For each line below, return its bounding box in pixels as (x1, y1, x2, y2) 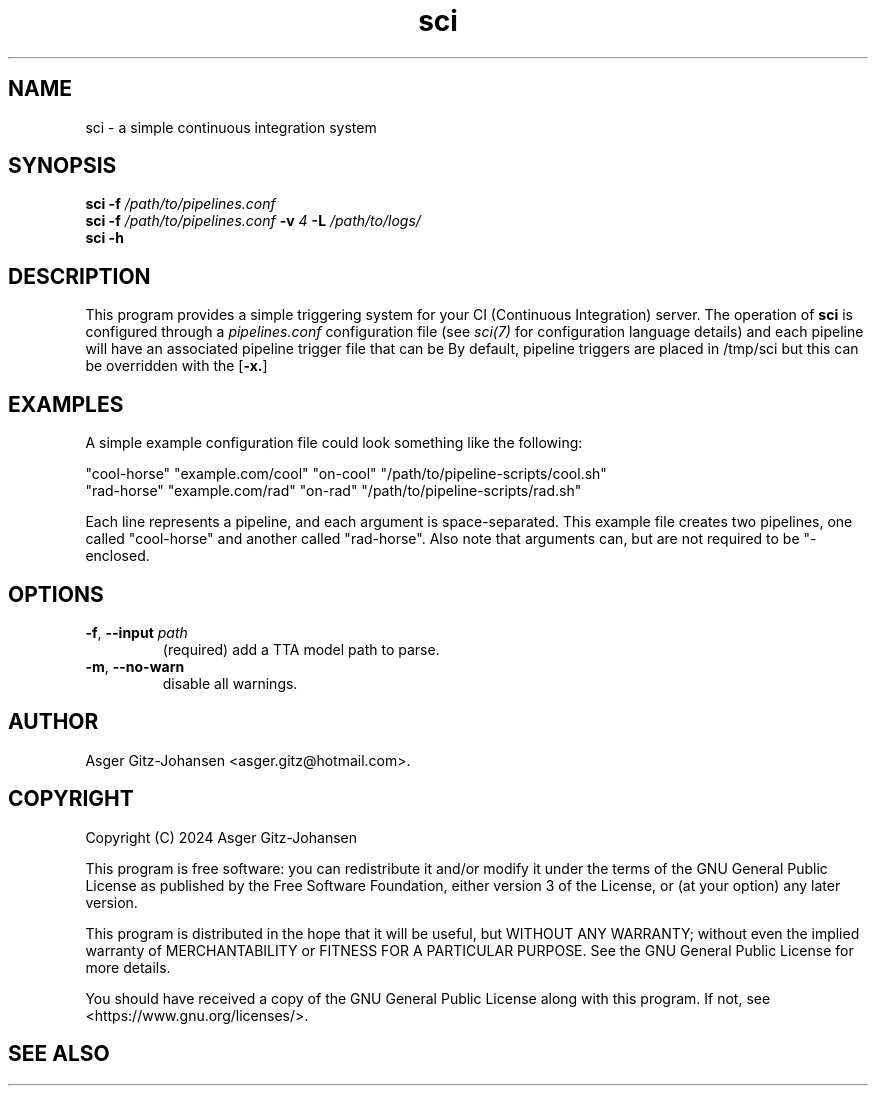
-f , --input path (85, 623, 188, 641)
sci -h (85, 229, 124, 247)
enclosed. (85, 547, 150, 565)
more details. (85, 958, 171, 976)
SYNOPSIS (8, 153, 117, 179)
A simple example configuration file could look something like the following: (85, 434, 583, 452)
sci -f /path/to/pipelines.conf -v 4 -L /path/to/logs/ (85, 212, 421, 230)
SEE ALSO (8, 1041, 110, 1067)
